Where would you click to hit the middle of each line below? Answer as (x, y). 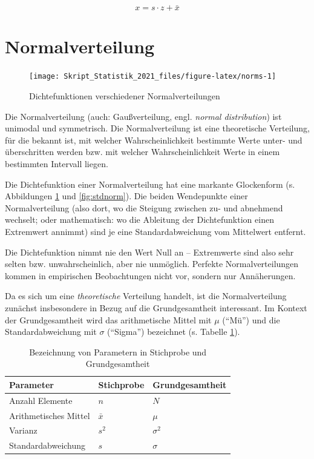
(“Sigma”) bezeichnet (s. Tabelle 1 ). (174, 332)
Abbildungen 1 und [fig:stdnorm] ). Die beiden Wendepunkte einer (126, 196)
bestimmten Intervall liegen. (57, 163)
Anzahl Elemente (41, 400)
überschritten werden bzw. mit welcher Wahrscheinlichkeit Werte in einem (142, 152)
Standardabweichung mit (51, 332)
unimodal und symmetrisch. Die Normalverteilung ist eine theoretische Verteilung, (157, 128)
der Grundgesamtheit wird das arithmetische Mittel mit (108, 319)
